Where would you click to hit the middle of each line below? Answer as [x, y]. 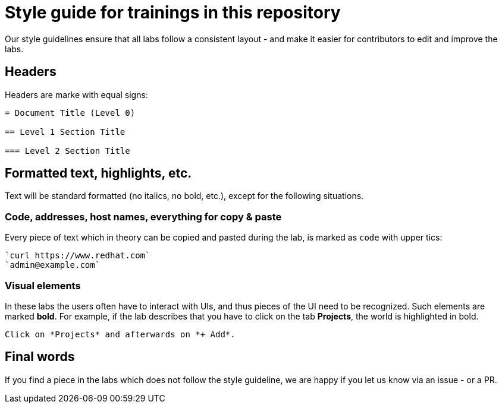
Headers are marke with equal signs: [76, 94]
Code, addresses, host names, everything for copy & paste [143, 216]
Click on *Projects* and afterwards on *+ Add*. [120, 334]
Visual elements [43, 285]
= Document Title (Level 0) [70, 113]
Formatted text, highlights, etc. [98, 173]
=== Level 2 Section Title [68, 151]
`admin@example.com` [53, 265]
